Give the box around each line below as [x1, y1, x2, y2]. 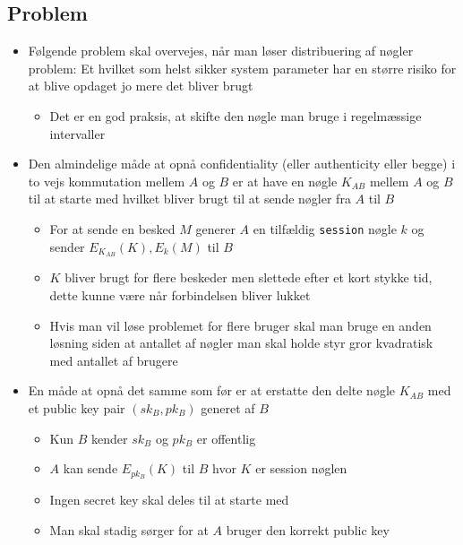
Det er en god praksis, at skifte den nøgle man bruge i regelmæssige [49, 106, 422, 125]
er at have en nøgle [232, 171, 338, 190]
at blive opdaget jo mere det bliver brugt [28, 76, 253, 95]
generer [195, 219, 236, 238]
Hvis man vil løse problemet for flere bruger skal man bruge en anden [49, 316, 432, 334]
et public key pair [28, 399, 125, 418]
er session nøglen [255, 459, 347, 478]
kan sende [63, 459, 118, 478]
